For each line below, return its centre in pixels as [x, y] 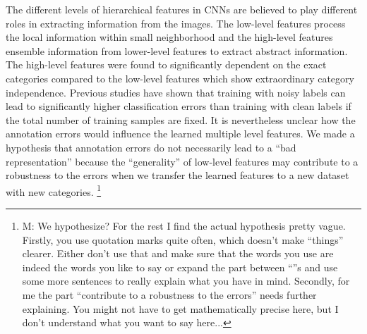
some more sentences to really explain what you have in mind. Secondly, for [186, 281]
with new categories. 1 [54, 190]
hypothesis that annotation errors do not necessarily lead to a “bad [151, 147]
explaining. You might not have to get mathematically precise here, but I [180, 308]
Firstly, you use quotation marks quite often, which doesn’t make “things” [183, 239]
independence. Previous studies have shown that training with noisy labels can [176, 92]
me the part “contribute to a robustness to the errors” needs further [169, 294]
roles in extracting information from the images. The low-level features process [176, 23]
